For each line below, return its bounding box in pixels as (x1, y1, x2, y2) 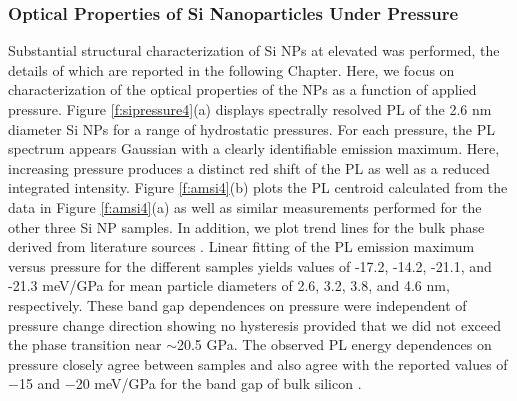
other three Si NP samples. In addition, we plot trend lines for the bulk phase (8, 216, 485, 237)
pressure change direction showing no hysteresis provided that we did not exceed (8, 314, 501, 335)
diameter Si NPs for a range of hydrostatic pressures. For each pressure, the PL (8, 118, 495, 139)
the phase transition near (8, 334, 162, 355)
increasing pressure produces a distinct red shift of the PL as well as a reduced (8, 157, 490, 178)
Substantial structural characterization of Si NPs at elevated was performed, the (8, 40, 500, 61)
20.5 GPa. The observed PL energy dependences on (176, 334, 492, 355)
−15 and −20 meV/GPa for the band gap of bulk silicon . (8, 373, 362, 394)
